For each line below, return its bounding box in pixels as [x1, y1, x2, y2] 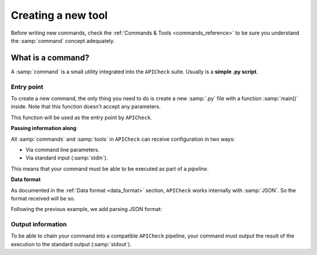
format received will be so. [11, 195, 76, 202]
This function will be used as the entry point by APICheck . [11, 114, 153, 121]
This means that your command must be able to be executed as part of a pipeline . [11, 165, 209, 172]
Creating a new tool [11, 9, 108, 22]
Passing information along [11, 125, 77, 132]
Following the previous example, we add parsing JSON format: [11, 206, 163, 213]
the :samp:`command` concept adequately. [11, 37, 115, 44]
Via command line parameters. [25, 146, 100, 153]
